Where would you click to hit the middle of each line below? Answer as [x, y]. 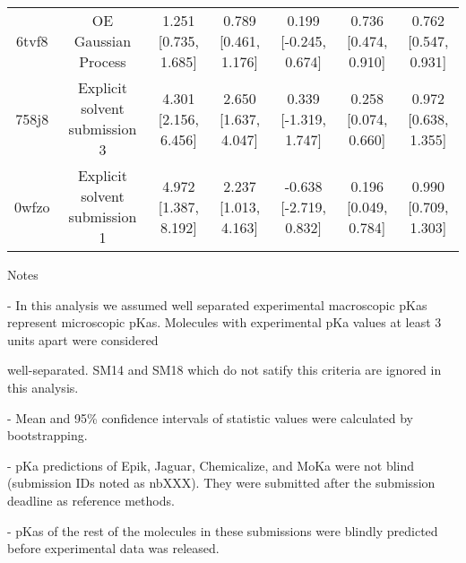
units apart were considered [83, 339]
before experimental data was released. [113, 548]
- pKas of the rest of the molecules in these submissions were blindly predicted [223, 530]
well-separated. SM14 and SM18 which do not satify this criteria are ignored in [224, 370]
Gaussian [103, 41]
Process [103, 61]
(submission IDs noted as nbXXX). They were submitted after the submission [221, 483]
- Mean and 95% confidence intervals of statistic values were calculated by [210, 417]
